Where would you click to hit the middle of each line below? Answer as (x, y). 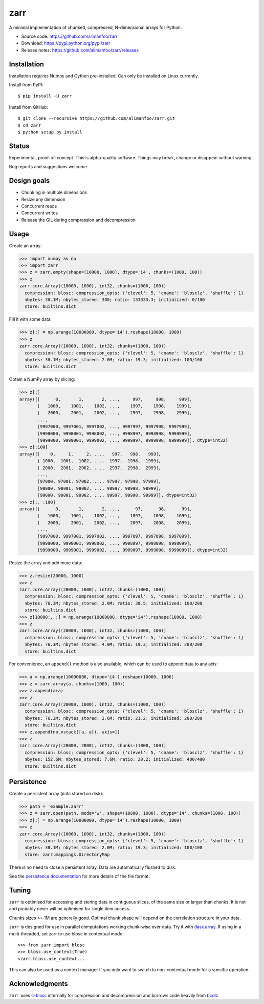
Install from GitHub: (29, 107)
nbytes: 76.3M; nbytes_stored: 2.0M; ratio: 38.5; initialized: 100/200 (114, 603)
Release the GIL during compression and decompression (78, 220)
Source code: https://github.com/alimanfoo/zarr (69, 36)
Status (19, 146)
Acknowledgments (39, 984)
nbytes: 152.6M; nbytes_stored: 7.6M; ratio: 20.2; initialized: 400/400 (115, 759)
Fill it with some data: (31, 319)
